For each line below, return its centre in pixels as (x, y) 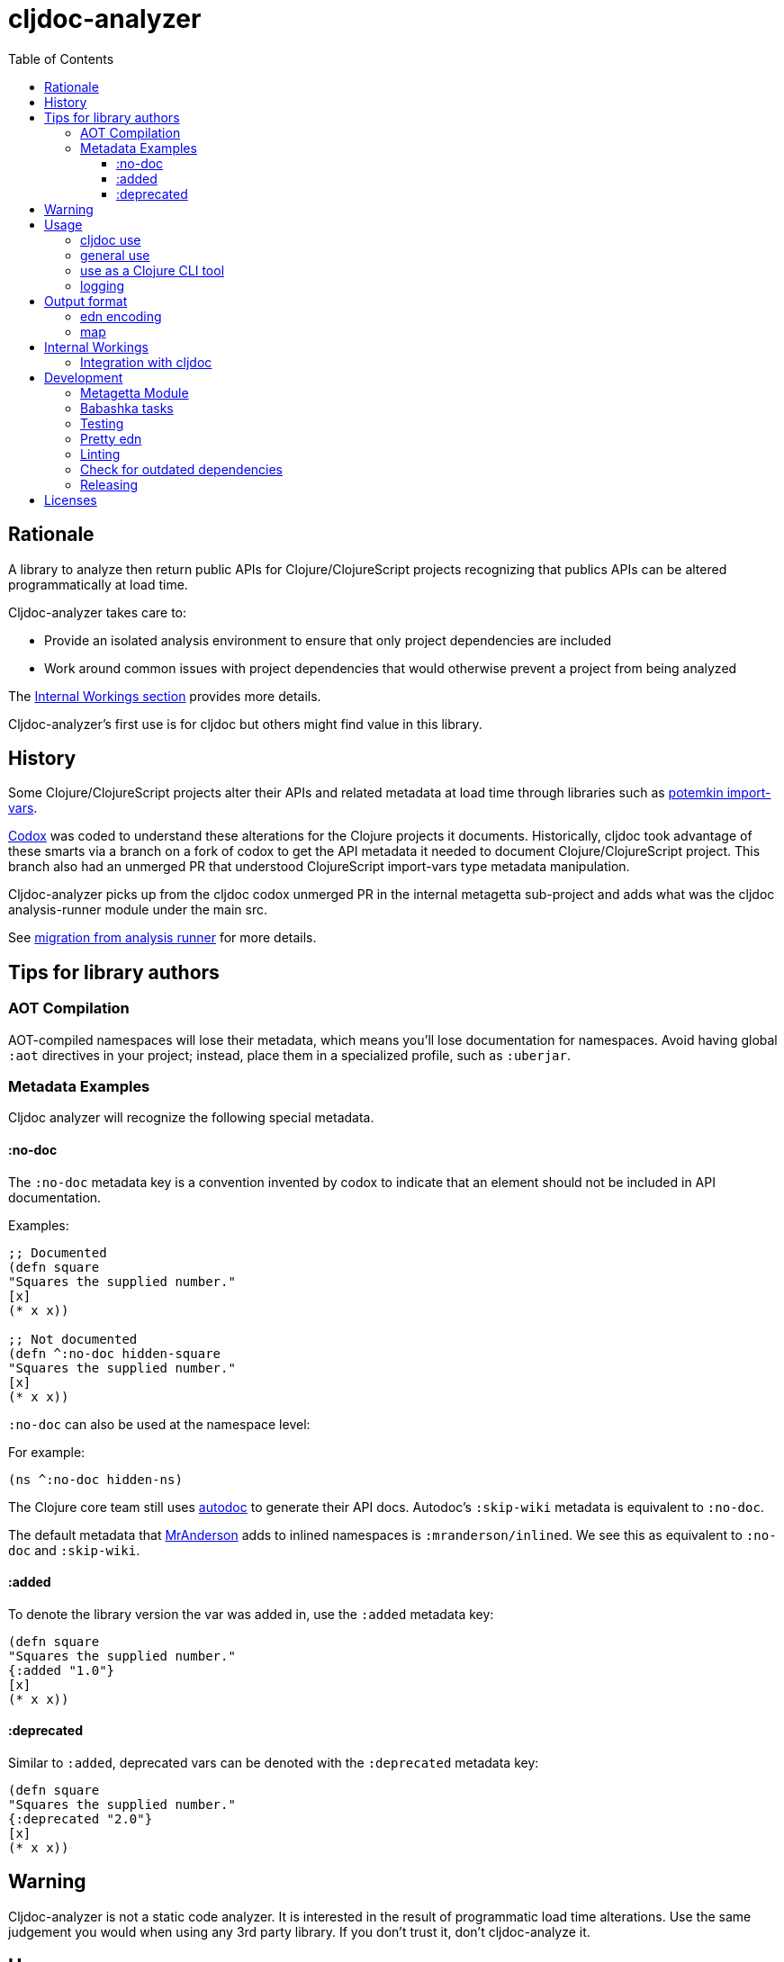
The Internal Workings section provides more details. (165, 696)
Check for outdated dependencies (182, 469)
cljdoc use (111, 239)
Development (84, 377)
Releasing (109, 484)
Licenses (71, 499)
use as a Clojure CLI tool (153, 270)
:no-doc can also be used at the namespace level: (159, 1424)
